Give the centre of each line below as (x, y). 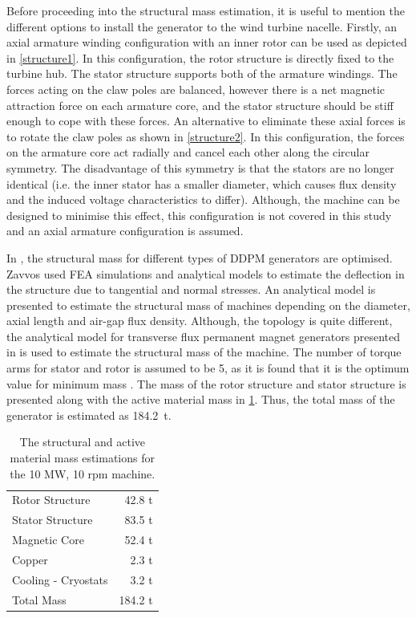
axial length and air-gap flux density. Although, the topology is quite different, (200, 321)
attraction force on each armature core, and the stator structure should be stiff (200, 105)
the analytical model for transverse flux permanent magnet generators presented (203, 336)
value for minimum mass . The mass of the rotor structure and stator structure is (206, 383)
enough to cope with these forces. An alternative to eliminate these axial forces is (206, 121)
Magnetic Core (48, 540)
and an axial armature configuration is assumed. (125, 231)
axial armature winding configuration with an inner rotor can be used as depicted (207, 42)
